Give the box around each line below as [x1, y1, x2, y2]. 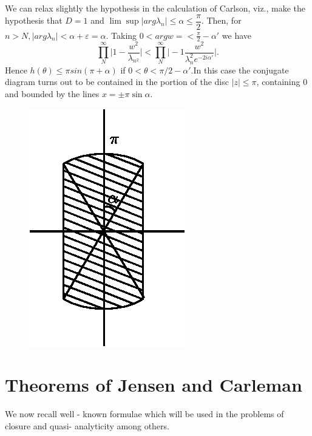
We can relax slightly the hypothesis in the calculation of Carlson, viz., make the [5, 2, 306, 14]
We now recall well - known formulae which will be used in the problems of [5, 407, 284, 420]
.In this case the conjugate [191, 63, 289, 76]
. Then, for [201, 14, 242, 27]
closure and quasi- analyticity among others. [5, 419, 169, 432]
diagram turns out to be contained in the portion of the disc [5, 75, 229, 88]
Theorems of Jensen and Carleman [5, 372, 302, 397]
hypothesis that [5, 14, 63, 27]
